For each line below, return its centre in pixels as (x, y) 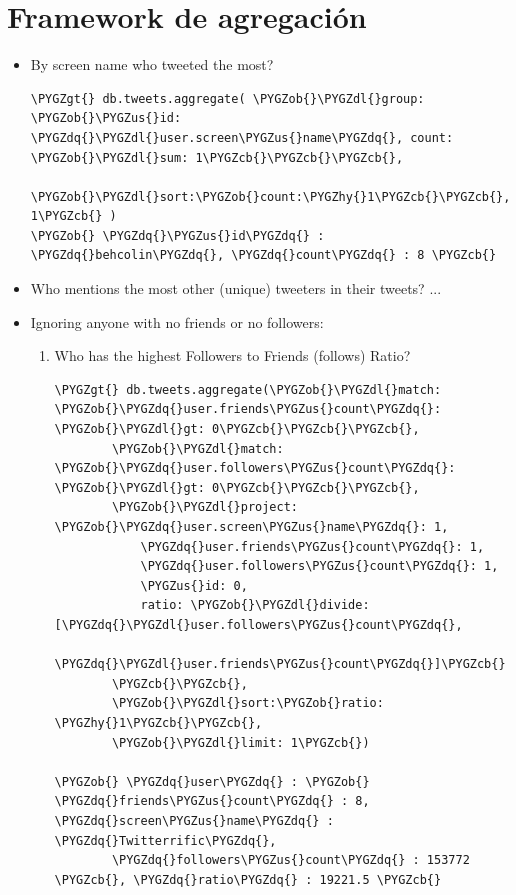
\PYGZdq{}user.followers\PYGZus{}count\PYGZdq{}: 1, (319, 566)
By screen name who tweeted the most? (152, 64)
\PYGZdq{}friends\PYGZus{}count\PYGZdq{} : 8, (212, 801)
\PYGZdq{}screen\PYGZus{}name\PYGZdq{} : (194, 820)
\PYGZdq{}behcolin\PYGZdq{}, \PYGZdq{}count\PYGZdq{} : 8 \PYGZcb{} (263, 255)
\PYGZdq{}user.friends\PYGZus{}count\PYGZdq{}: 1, (312, 546)
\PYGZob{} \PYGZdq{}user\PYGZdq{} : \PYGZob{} (212, 781)
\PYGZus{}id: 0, (194, 585)
